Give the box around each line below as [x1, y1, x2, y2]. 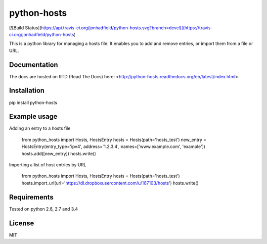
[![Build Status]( [9, 25, 42, 31]
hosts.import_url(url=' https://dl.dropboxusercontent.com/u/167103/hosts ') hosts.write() [21, 180, 199, 186]
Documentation [9, 60, 58, 69]
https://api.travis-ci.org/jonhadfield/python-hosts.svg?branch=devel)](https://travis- [41, 25, 213, 31]
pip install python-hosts [9, 99, 57, 105]
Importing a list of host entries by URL [9, 162, 87, 168]
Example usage [9, 112, 58, 121]
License [9, 219, 34, 227]
